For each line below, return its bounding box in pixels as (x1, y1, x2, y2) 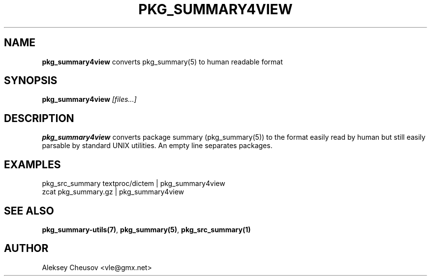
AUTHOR (4, 242, 49, 255)
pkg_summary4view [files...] (42, 95, 137, 104)
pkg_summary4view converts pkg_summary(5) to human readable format (42, 57, 283, 66)
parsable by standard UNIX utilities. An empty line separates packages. (42, 141, 273, 150)
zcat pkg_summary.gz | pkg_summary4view (42, 187, 185, 196)
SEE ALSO (4, 204, 54, 217)
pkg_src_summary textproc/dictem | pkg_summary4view (42, 179, 225, 188)
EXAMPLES (4, 158, 61, 171)
